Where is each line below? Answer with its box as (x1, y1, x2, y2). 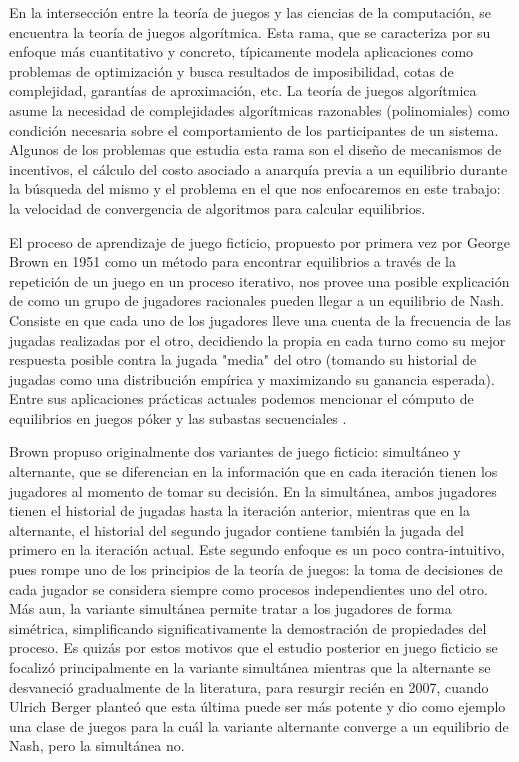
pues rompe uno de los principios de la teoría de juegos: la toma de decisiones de (9, 559, 503, 580)
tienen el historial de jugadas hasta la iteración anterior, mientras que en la (9, 500, 470, 521)
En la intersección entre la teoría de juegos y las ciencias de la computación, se (9, 2, 492, 22)
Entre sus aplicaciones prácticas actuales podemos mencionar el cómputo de (9, 388, 474, 409)
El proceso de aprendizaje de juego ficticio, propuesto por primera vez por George (9, 231, 510, 252)
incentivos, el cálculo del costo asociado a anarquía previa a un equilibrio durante (9, 158, 508, 179)
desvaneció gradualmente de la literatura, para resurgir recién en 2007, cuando (9, 676, 489, 697)
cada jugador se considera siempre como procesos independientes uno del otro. (9, 578, 488, 599)
